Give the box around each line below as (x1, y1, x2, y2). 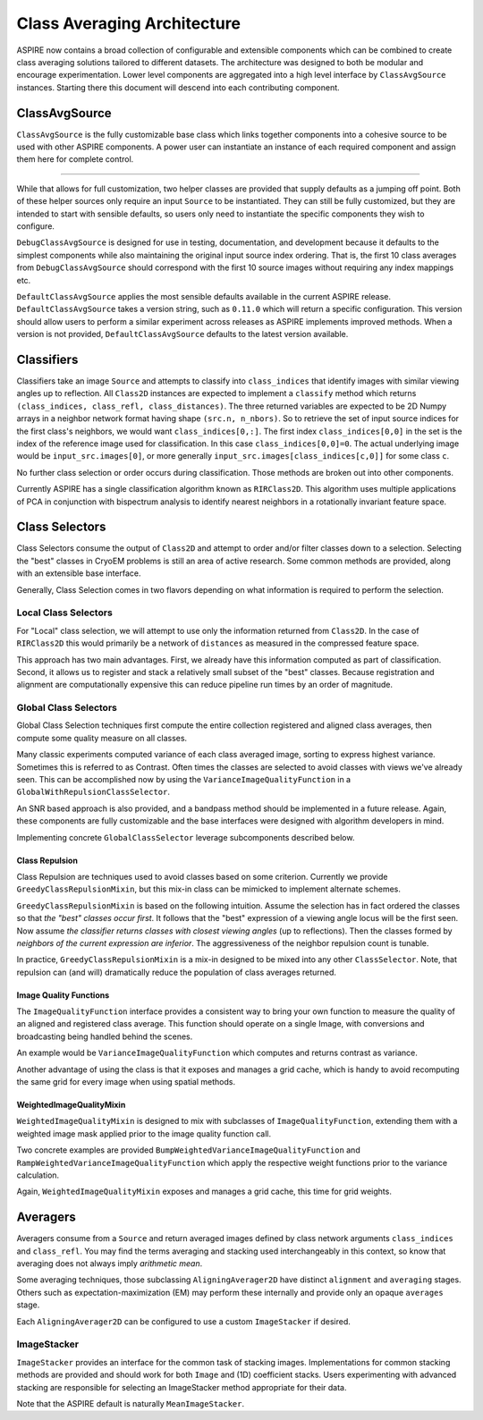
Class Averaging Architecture (16, 13, 241, 33)
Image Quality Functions (16, 989, 110, 1001)
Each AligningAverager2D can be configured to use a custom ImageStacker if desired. (16, 1315, 351, 1327)
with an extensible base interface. (16, 568, 142, 579)
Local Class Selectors (16, 606, 114, 619)
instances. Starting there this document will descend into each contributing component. (16, 81, 340, 93)
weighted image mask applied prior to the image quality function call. (16, 1128, 272, 1139)
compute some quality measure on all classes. (16, 732, 188, 743)
